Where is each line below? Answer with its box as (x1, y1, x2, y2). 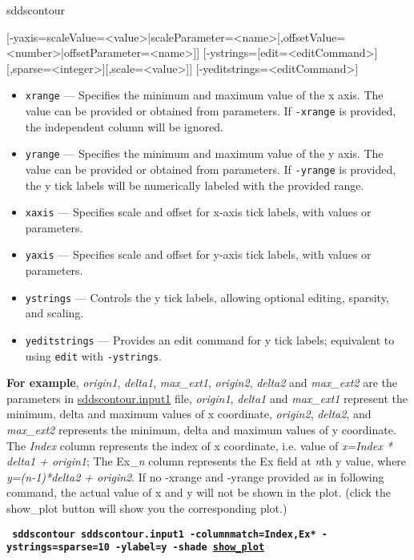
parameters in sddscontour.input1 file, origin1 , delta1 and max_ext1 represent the (6, 389, 408, 406)
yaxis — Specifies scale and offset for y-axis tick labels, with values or (25, 246, 372, 263)
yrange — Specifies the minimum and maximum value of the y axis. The (25, 145, 384, 162)
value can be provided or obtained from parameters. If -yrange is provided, (25, 160, 396, 177)
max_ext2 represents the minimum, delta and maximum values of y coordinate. (6, 421, 396, 438)
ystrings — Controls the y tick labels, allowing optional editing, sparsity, (25, 288, 389, 305)
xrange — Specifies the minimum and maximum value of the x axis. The (25, 87, 384, 103)
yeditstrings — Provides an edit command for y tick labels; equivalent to (25, 331, 395, 348)
